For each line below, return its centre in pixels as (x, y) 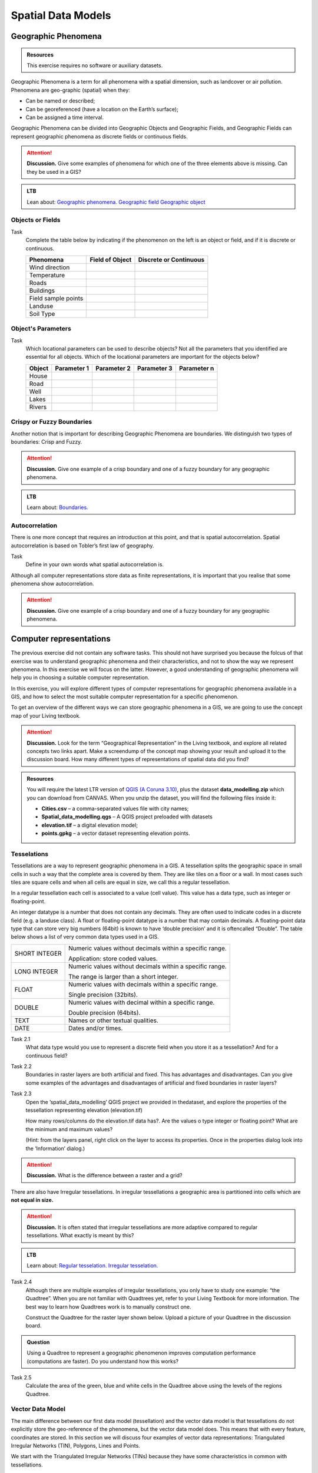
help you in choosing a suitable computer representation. (80, 678)
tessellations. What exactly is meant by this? (80, 1236)
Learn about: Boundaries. (57, 507)
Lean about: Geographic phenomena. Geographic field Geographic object (116, 202)
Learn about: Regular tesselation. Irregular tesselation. (92, 1266)
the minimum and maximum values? (69, 1129)
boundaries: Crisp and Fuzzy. (47, 442)
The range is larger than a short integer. (123, 976)
